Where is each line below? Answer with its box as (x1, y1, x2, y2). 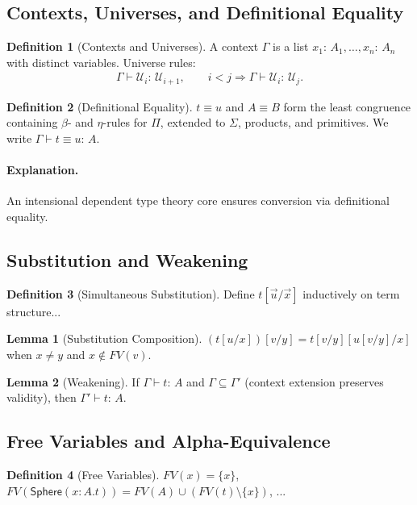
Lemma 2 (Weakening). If (6, 373, 140, 390)
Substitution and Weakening (6, 248, 248, 273)
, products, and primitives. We (237, 114, 389, 131)
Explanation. (6, 161, 79, 178)
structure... (6, 303, 61, 319)
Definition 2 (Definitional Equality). (6, 98, 193, 115)
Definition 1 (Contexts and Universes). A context (6, 38, 259, 55)
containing (6, 114, 58, 131)
